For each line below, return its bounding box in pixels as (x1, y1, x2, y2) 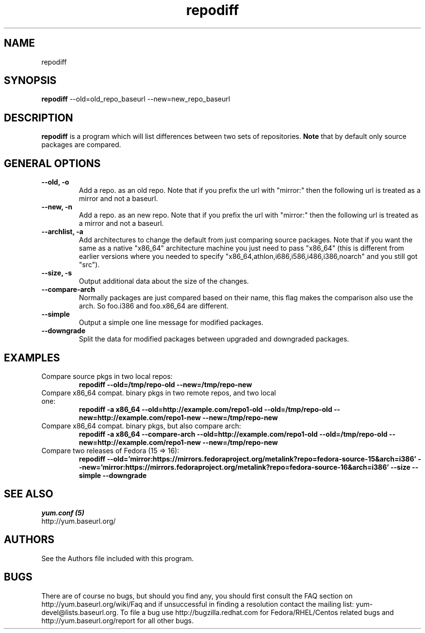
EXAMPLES (4, 351, 60, 364)
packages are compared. (41, 140, 121, 149)
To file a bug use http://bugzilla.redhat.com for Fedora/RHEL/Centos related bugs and (120, 608, 394, 616)
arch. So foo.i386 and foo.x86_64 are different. (79, 302, 229, 310)
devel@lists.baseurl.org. (41, 608, 118, 616)
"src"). (79, 260, 100, 269)
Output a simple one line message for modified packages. (79, 318, 263, 327)
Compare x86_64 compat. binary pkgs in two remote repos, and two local (41, 388, 276, 397)
